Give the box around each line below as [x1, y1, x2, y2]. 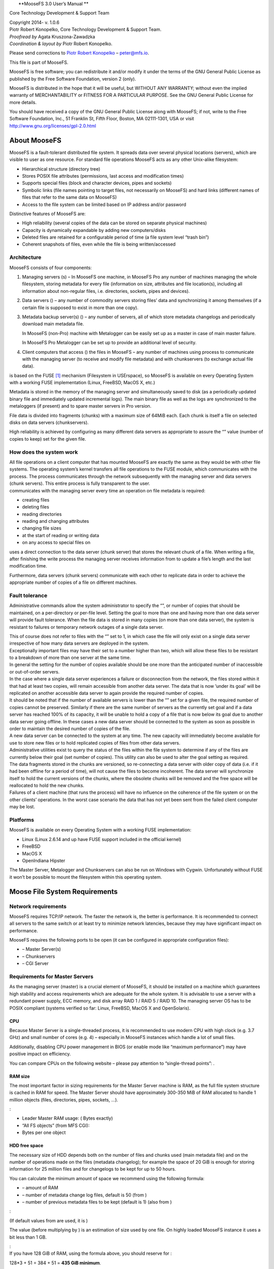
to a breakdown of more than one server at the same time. [9, 655, 131, 661]
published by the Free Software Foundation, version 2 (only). [9, 76, 136, 82]
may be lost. [9, 804, 36, 810]
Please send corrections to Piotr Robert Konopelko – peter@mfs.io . [9, 50, 149, 56]
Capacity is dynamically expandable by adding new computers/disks [22, 227, 166, 233]
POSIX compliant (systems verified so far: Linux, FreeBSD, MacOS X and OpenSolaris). [9, 1005, 191, 1011]
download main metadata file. [22, 321, 84, 327]
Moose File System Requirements [9, 887, 118, 896]
